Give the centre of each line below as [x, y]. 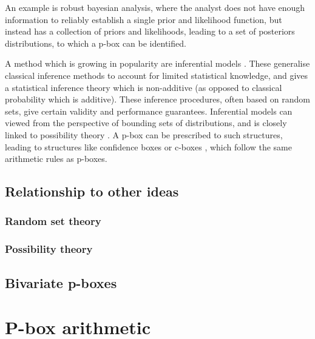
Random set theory [53, 221]
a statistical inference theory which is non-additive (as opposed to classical [144, 87]
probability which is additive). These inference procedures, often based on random [157, 99]
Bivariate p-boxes [61, 282]
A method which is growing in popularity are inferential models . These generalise [157, 63]
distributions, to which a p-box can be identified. [96, 43]
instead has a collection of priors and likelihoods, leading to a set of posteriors [150, 31]
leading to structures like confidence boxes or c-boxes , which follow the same [148, 146]
